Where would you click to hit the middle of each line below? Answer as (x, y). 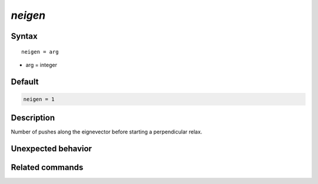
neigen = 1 (39, 99)
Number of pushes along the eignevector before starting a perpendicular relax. (107, 132)
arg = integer (41, 65)
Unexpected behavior (52, 149)
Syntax (24, 36)
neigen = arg (40, 52)
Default (25, 81)
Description (33, 118)
